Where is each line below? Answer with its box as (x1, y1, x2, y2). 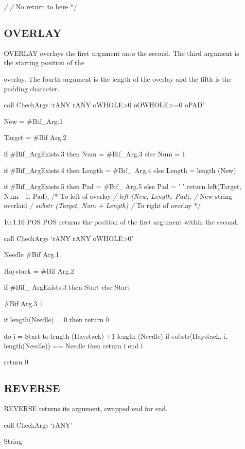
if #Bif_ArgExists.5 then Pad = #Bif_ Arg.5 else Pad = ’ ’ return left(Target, (4, 181, 242, 191)
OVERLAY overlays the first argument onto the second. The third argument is (4, 48, 239, 58)
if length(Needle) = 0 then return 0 (4, 314, 109, 325)
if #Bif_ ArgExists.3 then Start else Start (4, 282, 130, 292)
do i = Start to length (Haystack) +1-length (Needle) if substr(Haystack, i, (4, 331, 228, 341)
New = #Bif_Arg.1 (4, 116, 63, 126)
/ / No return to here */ (4, 1, 77, 11)
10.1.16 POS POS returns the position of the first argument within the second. (4, 216, 239, 226)
